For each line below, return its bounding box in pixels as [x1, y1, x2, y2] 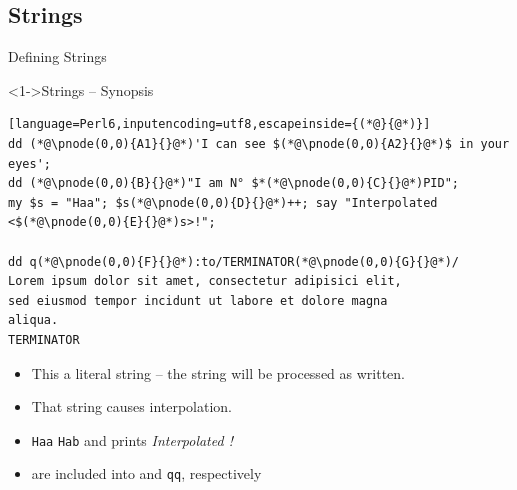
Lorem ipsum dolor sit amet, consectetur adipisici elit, [8, 274, 402, 289]
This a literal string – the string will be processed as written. [31, 362, 405, 383]
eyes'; [8, 156, 51, 171]
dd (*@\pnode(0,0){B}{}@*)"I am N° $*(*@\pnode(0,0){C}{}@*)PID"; [8, 176, 460, 191]
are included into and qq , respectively [31, 463, 262, 484]
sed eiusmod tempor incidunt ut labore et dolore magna [8, 293, 388, 308]
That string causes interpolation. [31, 396, 233, 417]
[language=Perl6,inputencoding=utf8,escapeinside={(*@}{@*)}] [8, 117, 431, 132]
